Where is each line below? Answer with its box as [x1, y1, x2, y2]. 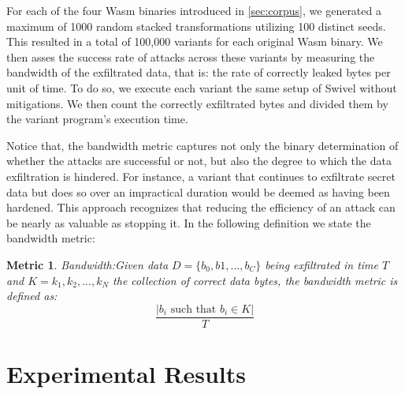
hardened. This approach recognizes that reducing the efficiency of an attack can [6, 199, 396, 216]
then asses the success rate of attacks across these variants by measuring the [6, 48, 375, 65]
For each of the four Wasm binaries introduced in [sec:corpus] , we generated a [6, 2, 381, 18]
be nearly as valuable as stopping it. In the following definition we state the [6, 214, 371, 231]
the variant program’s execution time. [6, 111, 188, 127]
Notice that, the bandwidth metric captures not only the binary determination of [6, 137, 399, 153]
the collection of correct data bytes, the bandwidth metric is [113, 272, 398, 288]
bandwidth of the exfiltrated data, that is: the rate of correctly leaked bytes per [6, 64, 391, 81]
